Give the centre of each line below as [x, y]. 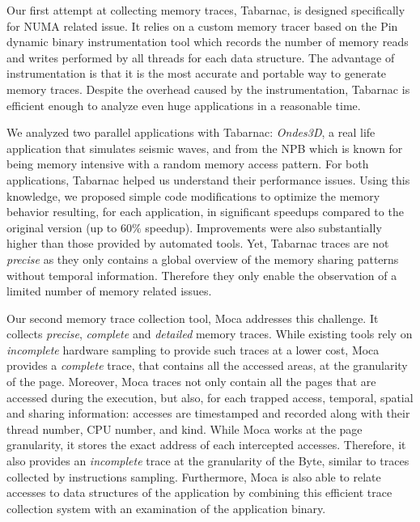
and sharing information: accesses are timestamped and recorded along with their [208, 413]
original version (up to [62, 227]
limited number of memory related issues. [109, 291]
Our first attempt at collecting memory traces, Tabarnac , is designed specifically [206, 10]
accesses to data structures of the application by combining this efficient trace [199, 492]
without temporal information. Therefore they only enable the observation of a [202, 275]
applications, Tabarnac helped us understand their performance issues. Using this [208, 179]
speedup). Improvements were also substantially [263, 227]
